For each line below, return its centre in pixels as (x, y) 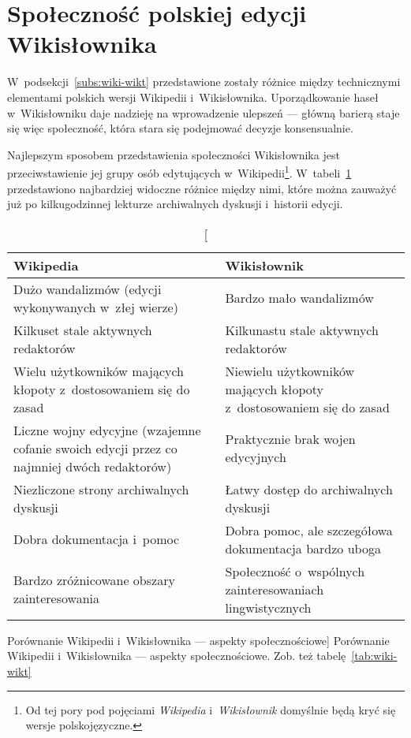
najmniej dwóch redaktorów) (93, 466)
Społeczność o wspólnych (295, 571)
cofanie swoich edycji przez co (95, 448)
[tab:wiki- (374, 656)
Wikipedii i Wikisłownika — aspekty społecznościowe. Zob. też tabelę (177, 656)
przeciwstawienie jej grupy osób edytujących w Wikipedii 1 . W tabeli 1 (179, 171)
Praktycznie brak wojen (290, 439)
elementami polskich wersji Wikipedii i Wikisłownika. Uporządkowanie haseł (193, 97)
